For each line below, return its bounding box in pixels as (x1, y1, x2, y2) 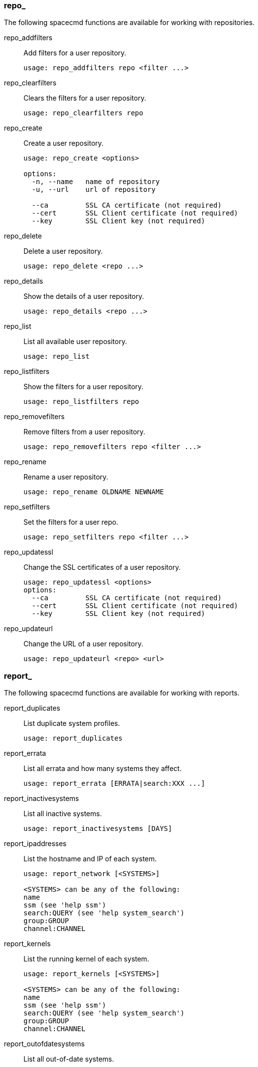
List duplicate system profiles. (23, 719, 120, 728)
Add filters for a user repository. (23, 49, 126, 57)
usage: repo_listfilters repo (23, 398, 140, 406)
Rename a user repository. (23, 473, 108, 481)
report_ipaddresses (4, 839, 67, 848)
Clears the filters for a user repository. (23, 94, 146, 103)
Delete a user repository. (23, 247, 103, 256)
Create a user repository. (23, 139, 104, 148)
